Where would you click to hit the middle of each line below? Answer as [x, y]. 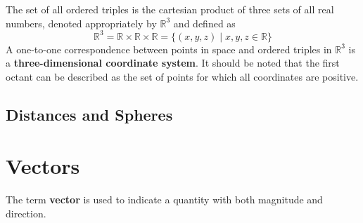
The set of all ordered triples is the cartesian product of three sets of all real [170, 9]
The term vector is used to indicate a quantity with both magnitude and [164, 200]
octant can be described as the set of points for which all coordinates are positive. [182, 76]
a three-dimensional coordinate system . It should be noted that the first [173, 63]
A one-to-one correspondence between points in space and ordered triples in [169, 49]
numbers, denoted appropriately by [81, 23]
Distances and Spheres [89, 114]
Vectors [43, 166]
